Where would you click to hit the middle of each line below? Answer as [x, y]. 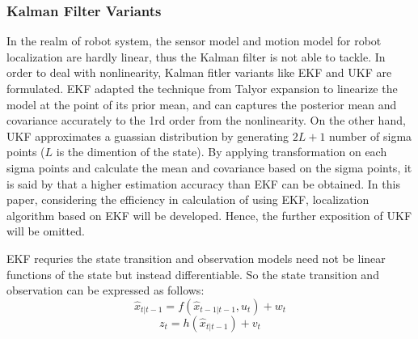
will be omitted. [46, 231]
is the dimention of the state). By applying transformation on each [222, 152]
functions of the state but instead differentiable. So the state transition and [193, 274]
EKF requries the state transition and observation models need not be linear [196, 258]
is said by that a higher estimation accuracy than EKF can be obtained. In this [203, 183]
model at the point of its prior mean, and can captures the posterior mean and [202, 104]
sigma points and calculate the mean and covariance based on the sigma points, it [209, 167]
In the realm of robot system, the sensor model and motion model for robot [194, 41]
